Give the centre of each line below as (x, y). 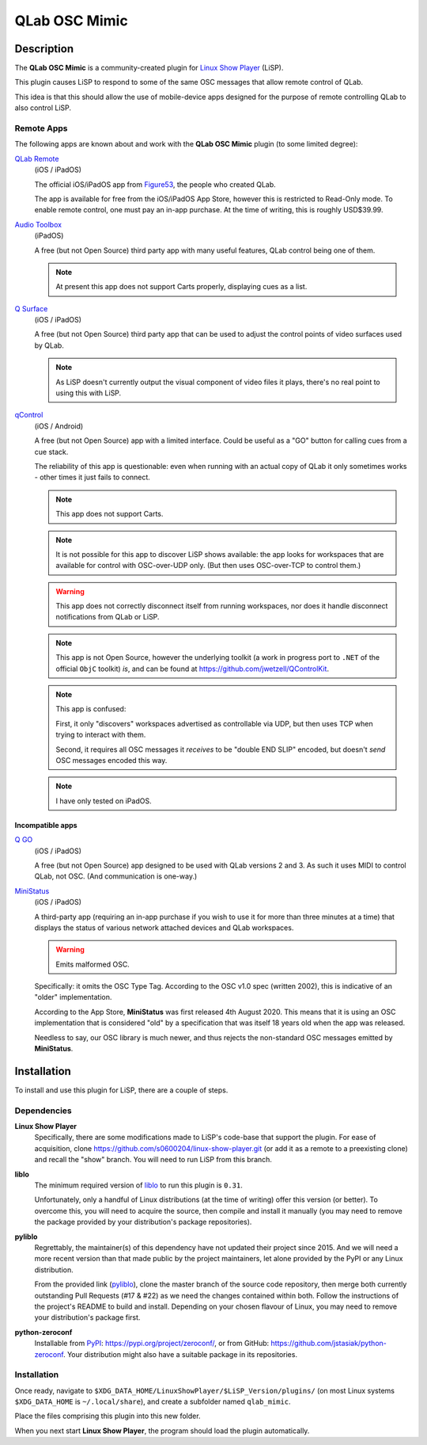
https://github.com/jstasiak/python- (329, 1344)
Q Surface (31, 308)
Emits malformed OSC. (93, 964)
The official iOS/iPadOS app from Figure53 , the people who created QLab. (155, 184)
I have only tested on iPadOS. (104, 801)
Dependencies (43, 1111)
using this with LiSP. (89, 393)
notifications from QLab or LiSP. (108, 617)
